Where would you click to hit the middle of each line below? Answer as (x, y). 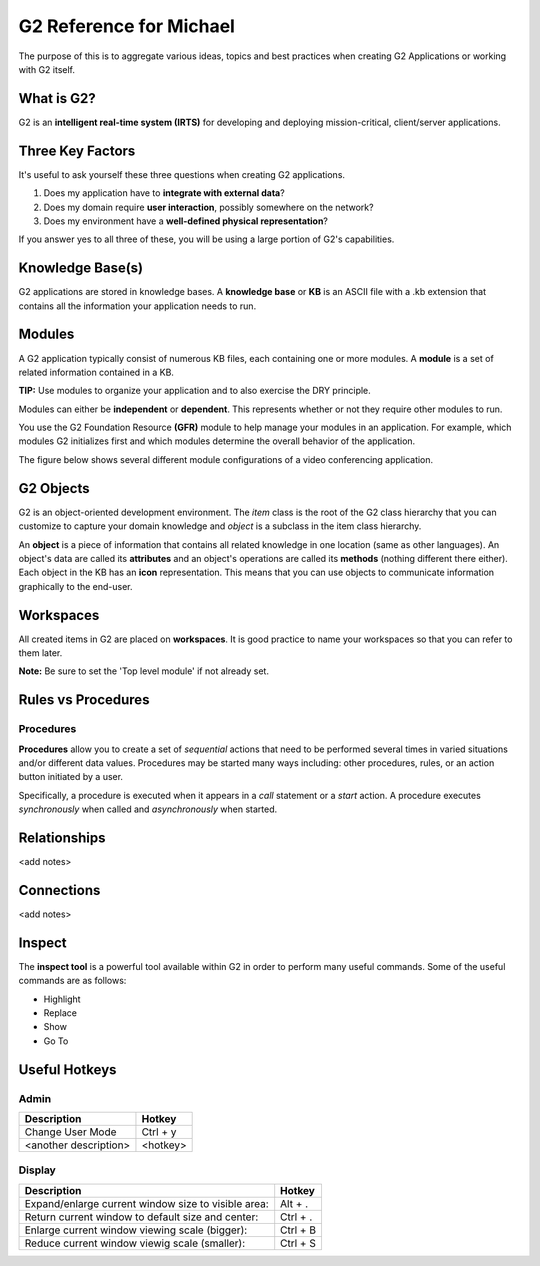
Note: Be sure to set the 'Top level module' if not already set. (144, 671)
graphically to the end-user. (76, 586)
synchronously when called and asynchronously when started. (148, 809)
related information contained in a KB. (96, 372)
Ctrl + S (298, 1243)
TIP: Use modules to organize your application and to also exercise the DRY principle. (195, 391)
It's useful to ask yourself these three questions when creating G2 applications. (181, 174)
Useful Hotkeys (67, 1069)
